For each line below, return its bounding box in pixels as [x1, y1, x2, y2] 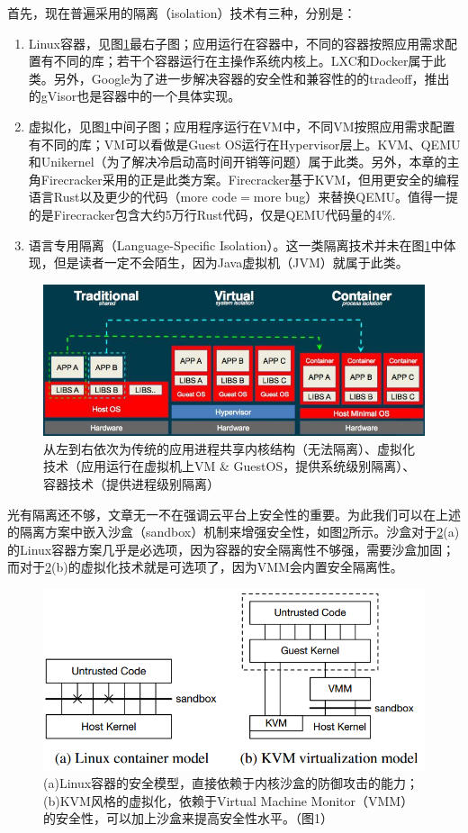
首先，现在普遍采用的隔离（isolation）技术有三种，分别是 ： [7, 4, 356, 22]
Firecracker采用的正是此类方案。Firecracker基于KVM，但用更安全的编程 [40, 169, 459, 188]
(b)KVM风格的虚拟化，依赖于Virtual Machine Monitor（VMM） [43, 791, 414, 810]
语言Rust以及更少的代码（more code [28, 187, 238, 206]
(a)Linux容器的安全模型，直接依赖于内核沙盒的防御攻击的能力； [43, 774, 419, 792]
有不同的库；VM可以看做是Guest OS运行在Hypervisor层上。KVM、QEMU [28, 134, 461, 153]
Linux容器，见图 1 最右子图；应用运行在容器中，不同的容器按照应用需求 [28, 33, 445, 52]
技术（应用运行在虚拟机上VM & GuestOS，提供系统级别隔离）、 [43, 457, 416, 475]
